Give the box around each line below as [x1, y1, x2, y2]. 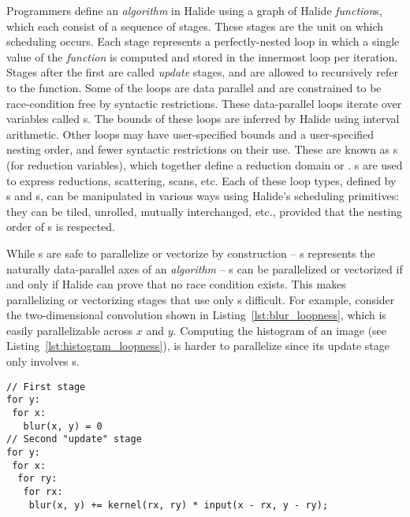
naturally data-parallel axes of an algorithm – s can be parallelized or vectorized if [6, 260, 403, 277]
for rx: [23, 485, 63, 497]
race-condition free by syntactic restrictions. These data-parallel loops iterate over [6, 95, 402, 111]
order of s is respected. [6, 218, 115, 235]
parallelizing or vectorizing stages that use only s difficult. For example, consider [6, 291, 395, 307]
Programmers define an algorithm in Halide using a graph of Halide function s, [6, 2, 382, 18]
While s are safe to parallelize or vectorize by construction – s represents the [6, 244, 375, 261]
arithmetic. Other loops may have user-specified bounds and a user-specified [6, 125, 375, 142]
